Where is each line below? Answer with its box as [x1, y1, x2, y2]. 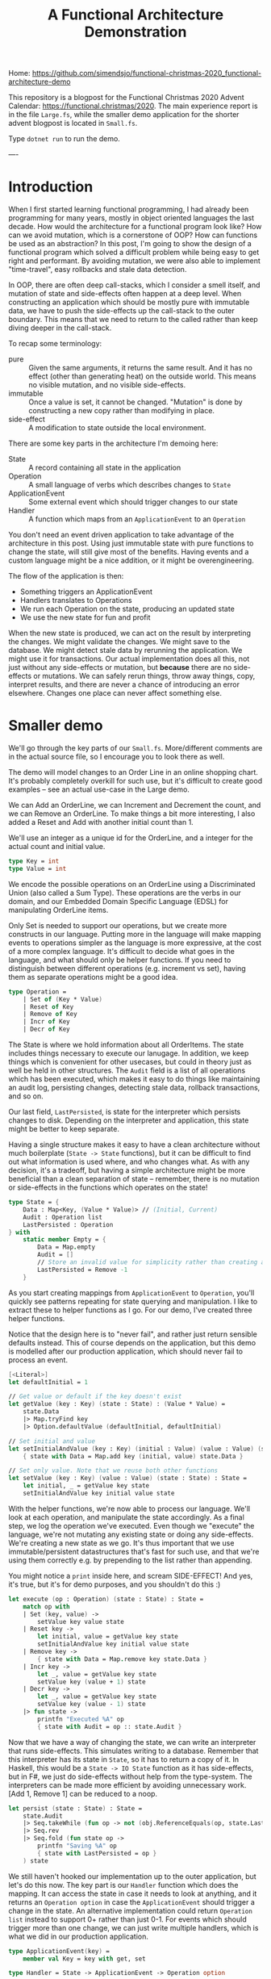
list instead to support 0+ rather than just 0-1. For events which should [8, 1914, 248, 1924]
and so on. [8, 1091, 44, 1101]
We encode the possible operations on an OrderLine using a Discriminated [8, 879, 256, 889]
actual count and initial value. [8, 842, 106, 851]
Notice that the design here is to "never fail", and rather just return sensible [8, 1329, 258, 1339]
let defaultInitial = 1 [8, 1378, 89, 1386]
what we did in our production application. [8, 1931, 149, 1941]
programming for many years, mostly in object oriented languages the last [8, 213, 254, 223]
